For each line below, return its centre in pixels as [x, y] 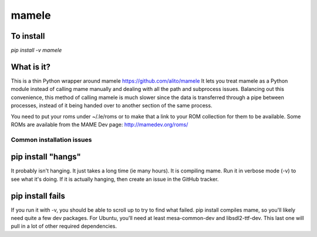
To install [28, 36]
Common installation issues [51, 140]
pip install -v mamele [36, 50]
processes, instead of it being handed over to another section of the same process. [112, 106]
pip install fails [38, 196]
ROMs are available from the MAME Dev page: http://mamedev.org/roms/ [100, 124]
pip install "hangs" [46, 157]
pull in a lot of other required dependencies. [64, 226]
